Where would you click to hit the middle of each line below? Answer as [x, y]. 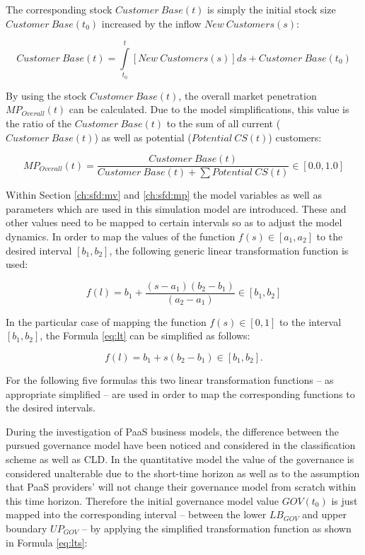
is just [344, 500]
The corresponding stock [59, 9]
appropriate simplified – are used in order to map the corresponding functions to [180, 393]
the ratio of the [39, 123]
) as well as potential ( [143, 137]
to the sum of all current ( [224, 123]
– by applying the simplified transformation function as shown [216, 528]
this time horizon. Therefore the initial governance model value [143, 500]
